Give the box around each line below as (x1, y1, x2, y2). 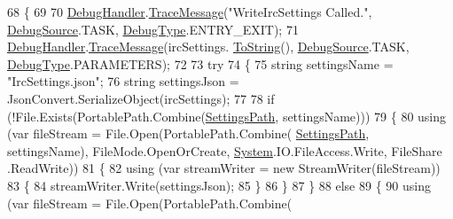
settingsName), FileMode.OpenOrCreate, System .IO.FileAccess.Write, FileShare (7, 141, 442, 160)
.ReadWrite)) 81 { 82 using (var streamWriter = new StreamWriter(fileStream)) (7, 159, 441, 177)
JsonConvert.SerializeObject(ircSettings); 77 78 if (7, 89, 275, 107)
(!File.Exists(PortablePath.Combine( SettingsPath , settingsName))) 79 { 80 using (7, 106, 447, 125)
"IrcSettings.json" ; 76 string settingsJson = (7, 72, 239, 90)
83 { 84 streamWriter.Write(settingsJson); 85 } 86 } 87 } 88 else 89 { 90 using (7, 176, 431, 194)
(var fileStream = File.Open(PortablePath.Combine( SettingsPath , (7, 124, 370, 143)
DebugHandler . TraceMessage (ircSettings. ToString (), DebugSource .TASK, (7, 37, 410, 56)
